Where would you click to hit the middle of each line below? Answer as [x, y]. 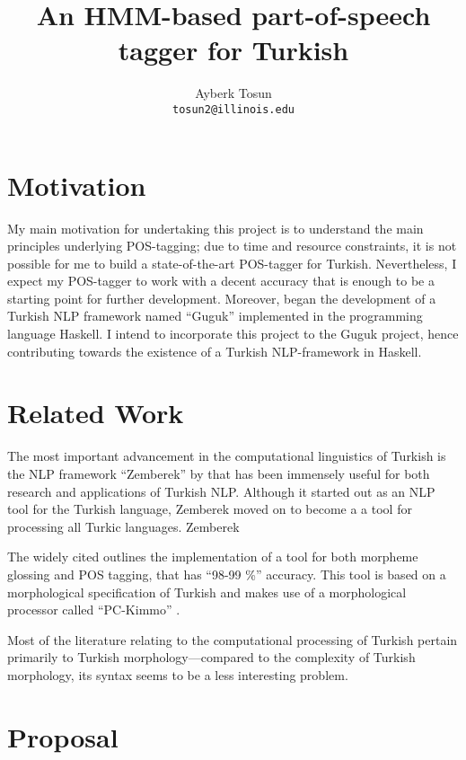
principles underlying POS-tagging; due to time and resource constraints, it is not [232, 246]
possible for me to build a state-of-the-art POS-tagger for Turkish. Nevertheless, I [232, 263]
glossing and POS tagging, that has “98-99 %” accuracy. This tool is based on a [227, 574]
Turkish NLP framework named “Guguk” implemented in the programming [215, 316]
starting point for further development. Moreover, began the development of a [222, 298]
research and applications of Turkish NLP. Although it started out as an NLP [221, 491]
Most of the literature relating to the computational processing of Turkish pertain [233, 639]
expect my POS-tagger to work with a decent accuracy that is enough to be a [221, 281]
